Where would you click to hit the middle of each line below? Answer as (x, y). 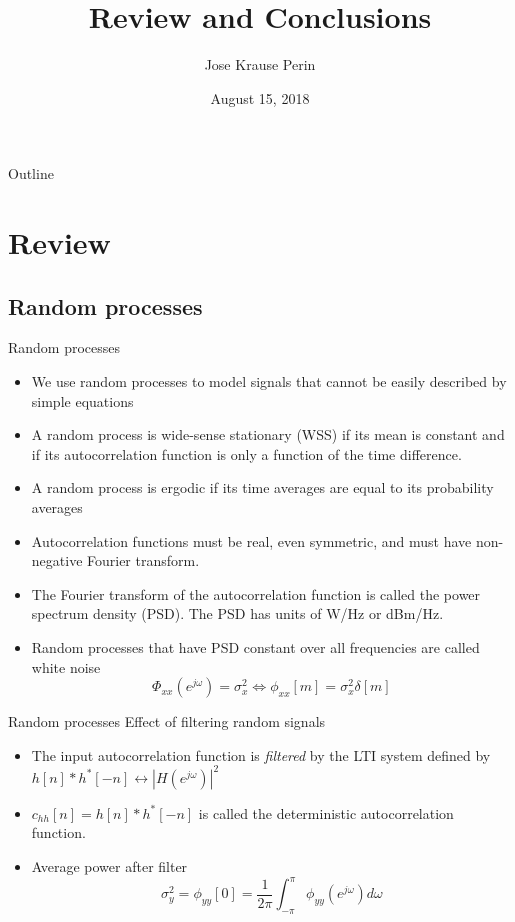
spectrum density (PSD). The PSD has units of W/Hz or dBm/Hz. (237, 613)
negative (57, 560)
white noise (66, 666)
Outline (31, 173)
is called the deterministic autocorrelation (326, 812)
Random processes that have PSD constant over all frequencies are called (255, 647)
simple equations (82, 400)
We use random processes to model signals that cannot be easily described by (269, 381)
